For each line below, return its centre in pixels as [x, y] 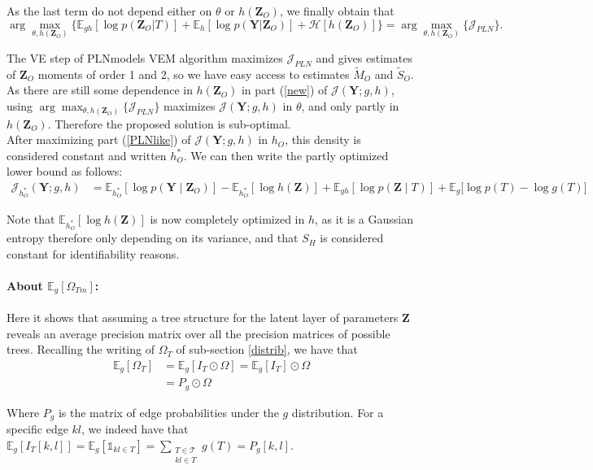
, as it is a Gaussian [364, 219]
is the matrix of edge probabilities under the [168, 412]
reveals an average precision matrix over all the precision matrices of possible [198, 333]
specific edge [37, 429]
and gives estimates [364, 57]
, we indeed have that [135, 429]
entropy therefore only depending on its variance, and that [153, 238]
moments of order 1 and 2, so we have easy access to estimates [194, 74]
